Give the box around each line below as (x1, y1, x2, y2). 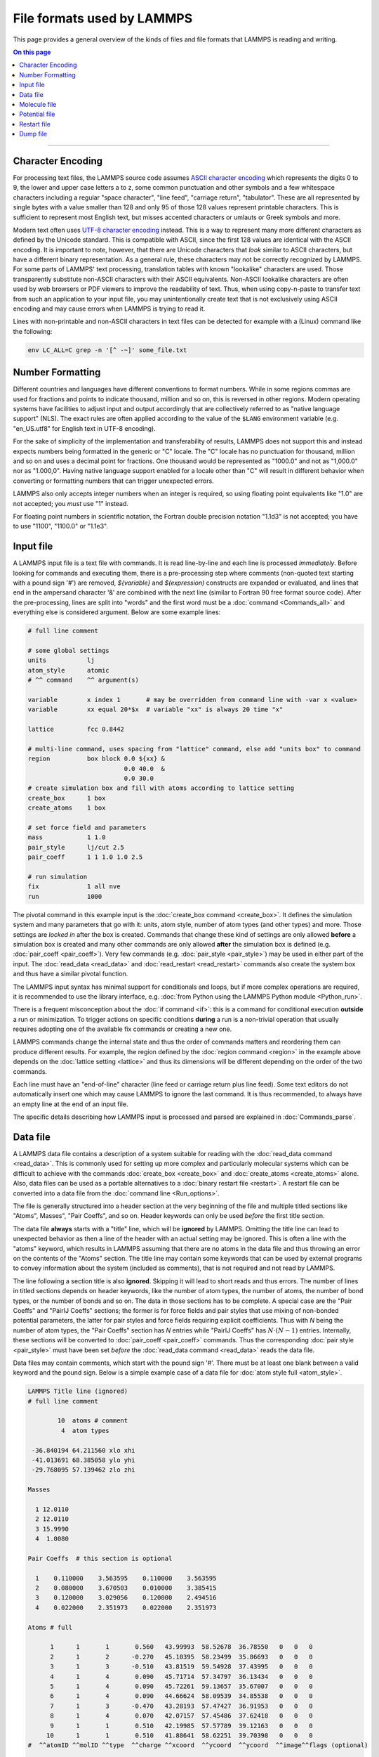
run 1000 (27, 893, 102, 900)
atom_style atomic (27, 666, 110, 674)
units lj (27, 656, 95, 664)
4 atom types (60, 1427, 110, 1434)
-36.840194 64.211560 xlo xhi (32, 1446, 136, 1454)
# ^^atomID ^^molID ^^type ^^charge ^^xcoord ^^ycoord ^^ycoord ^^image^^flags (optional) (27, 1742, 368, 1749)
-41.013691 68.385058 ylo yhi (32, 1456, 136, 1465)
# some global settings (27, 647, 110, 655)
